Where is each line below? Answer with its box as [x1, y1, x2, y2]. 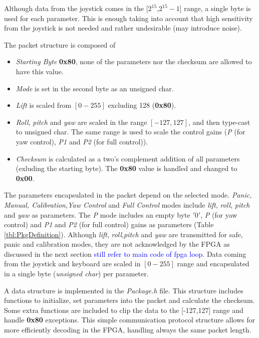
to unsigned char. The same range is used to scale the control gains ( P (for [16, 126, 245, 137]
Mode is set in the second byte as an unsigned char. [16, 83, 174, 93]
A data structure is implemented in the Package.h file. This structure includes [4, 285, 243, 295]
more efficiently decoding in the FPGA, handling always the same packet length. [4, 324, 251, 335]
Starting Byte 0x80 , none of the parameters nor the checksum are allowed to [16, 56, 252, 67]
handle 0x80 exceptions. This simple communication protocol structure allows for [4, 314, 255, 325]
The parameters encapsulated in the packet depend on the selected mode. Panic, [4, 190, 252, 200]
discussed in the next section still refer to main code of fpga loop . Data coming [4, 248, 246, 259]
